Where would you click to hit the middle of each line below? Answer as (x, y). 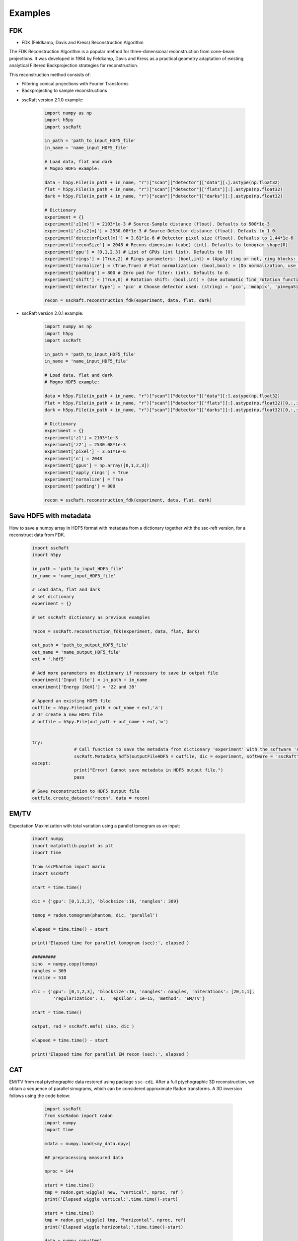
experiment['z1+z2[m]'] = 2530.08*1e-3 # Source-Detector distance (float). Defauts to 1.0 (160, 231)
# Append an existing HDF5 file (72, 701)
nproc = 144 (59, 1171)
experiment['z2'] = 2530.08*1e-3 (85, 445)
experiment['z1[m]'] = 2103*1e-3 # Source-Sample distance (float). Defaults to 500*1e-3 (157, 224)
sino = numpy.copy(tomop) (65, 964)
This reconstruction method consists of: (50, 74)
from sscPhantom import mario (69, 867)
